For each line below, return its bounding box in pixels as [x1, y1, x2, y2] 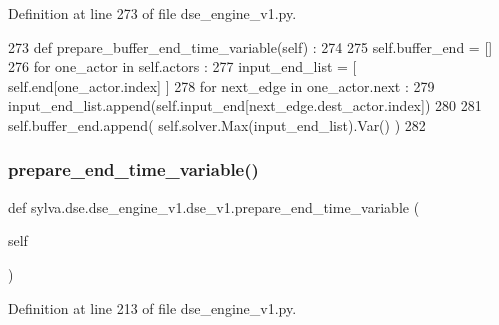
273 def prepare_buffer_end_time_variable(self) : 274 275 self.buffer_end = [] [8, 36, 493, 57]
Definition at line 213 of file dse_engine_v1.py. [8, 297, 297, 318]
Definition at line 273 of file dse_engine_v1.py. [8, 3, 297, 23]
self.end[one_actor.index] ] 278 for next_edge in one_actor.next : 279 [8, 75, 435, 96]
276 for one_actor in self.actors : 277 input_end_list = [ [8, 56, 357, 77]
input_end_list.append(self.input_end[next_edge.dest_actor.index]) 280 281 [8, 95, 482, 116]
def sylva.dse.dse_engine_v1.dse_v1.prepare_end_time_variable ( [8, 196, 420, 217]
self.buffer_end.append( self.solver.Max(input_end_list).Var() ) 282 [8, 114, 426, 135]
